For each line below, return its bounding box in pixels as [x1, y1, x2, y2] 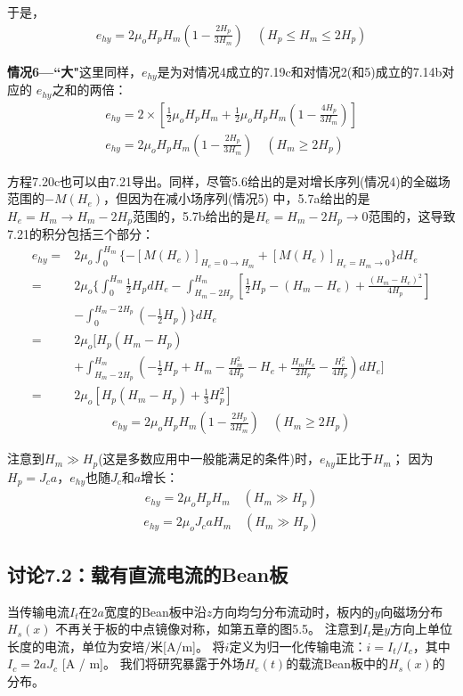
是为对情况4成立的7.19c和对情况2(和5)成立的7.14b [157, 61, 443, 80]
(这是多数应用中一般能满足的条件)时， [98, 449, 321, 468]
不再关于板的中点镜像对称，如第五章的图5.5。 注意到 [55, 619, 362, 638]
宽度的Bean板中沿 [103, 602, 207, 620]
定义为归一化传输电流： [229, 636, 367, 655]
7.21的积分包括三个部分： [7, 225, 154, 243]
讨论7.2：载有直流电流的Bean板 [7, 560, 288, 587]
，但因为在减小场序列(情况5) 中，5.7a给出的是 [102, 189, 370, 208]
